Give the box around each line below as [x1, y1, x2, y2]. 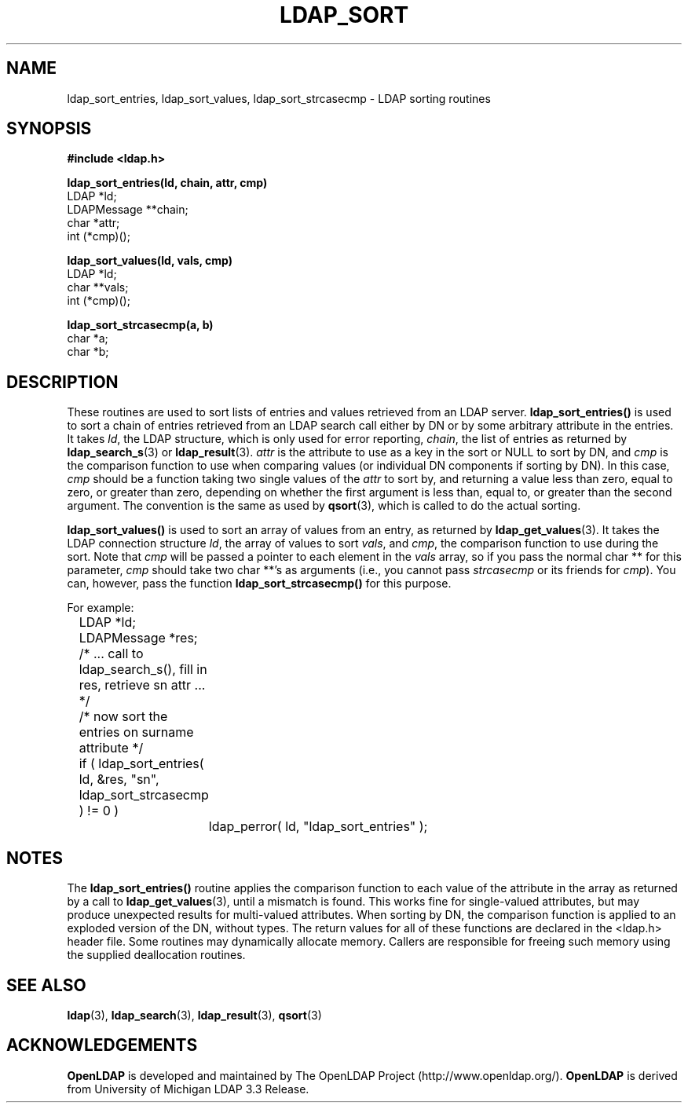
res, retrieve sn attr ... [79, 677, 206, 694]
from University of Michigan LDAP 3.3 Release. [67, 1082, 309, 1096]
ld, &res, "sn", [79, 771, 159, 788]
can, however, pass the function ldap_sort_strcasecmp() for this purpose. [67, 576, 452, 591]
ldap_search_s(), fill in [79, 661, 207, 678]
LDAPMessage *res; [79, 630, 198, 646]
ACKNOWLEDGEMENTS [6, 1035, 198, 1056]
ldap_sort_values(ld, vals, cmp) [67, 254, 233, 268]
